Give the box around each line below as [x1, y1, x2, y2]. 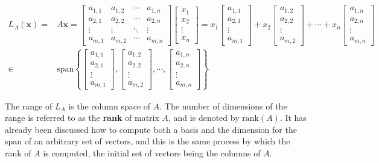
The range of [5, 99, 53, 112]
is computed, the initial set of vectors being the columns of [43, 146, 261, 159]
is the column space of [68, 99, 151, 112]
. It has [279, 111, 307, 124]
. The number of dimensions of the [159, 99, 287, 112]
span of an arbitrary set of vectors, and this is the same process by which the [5, 135, 290, 147]
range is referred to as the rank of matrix [5, 111, 159, 124]
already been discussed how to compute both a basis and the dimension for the [5, 123, 297, 135]
